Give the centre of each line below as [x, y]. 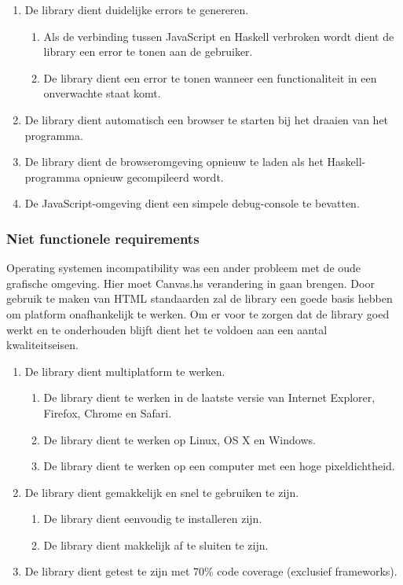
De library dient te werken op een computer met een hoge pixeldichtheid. [219, 466]
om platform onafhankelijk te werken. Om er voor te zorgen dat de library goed [198, 313]
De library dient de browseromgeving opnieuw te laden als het [174, 162]
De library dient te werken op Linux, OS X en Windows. [180, 439]
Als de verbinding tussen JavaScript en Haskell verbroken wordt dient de [219, 36]
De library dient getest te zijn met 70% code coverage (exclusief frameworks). [211, 571]
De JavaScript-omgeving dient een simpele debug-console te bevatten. [192, 203]
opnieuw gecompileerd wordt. [154, 177]
